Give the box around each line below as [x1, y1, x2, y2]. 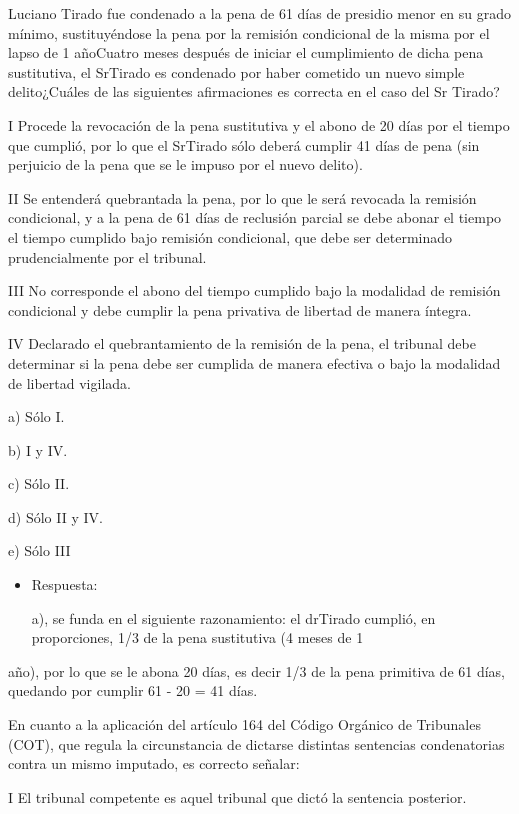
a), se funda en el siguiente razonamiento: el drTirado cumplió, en [31, 607, 436, 628]
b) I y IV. [8, 439, 68, 460]
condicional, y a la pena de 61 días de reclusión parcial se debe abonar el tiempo [8, 207, 502, 228]
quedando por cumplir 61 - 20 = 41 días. [8, 680, 258, 701]
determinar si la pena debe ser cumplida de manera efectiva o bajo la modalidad [8, 352, 501, 373]
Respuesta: [31, 574, 98, 595]
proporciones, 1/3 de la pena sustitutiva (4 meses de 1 [31, 627, 364, 648]
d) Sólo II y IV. [8, 506, 103, 527]
